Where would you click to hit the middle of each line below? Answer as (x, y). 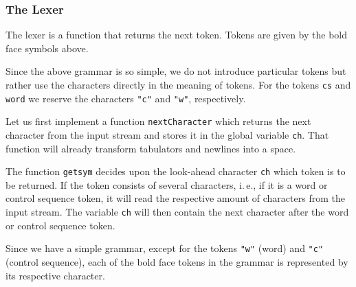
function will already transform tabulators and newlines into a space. (151, 148)
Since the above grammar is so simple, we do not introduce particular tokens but (176, 71)
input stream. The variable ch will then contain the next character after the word (177, 212)
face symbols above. (47, 48)
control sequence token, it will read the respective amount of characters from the (175, 198)
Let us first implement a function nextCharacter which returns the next (158, 121)
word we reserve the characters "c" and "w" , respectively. (126, 98)
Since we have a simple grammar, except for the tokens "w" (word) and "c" (165, 248)
